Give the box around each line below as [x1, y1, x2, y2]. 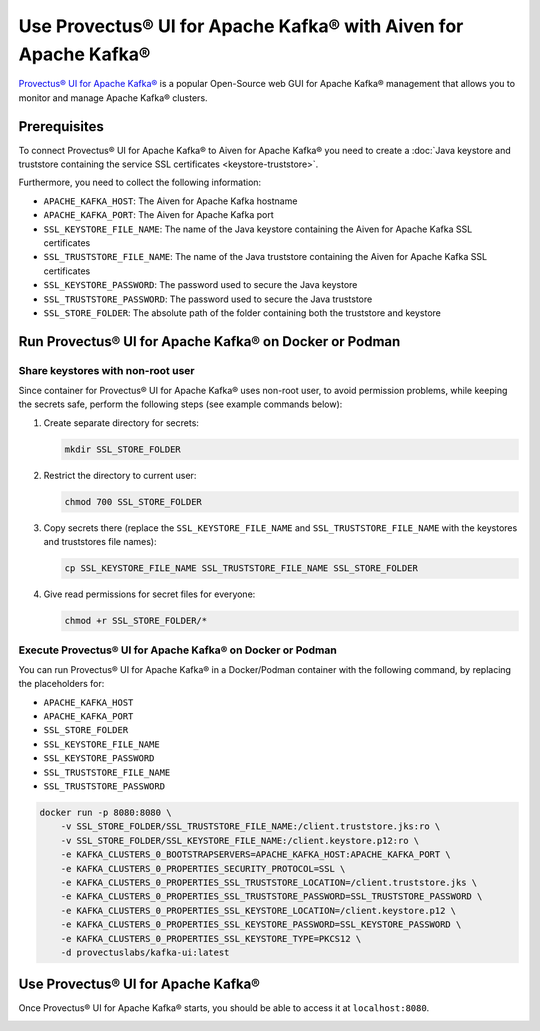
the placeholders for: [18, 678, 105, 690]
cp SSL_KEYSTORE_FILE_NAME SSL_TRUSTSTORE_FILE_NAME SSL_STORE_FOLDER [64, 563, 419, 574]
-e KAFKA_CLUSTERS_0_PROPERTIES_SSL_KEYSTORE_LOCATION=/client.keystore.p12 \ [60, 905, 457, 916]
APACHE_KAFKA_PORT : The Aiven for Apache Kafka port [43, 209, 274, 221]
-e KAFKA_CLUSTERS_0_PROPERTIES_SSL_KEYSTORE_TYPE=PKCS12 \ [60, 933, 362, 944]
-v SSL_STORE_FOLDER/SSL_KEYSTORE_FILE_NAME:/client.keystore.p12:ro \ [60, 835, 420, 846]
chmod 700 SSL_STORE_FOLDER [64, 496, 202, 507]
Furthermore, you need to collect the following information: [18, 176, 262, 189]
